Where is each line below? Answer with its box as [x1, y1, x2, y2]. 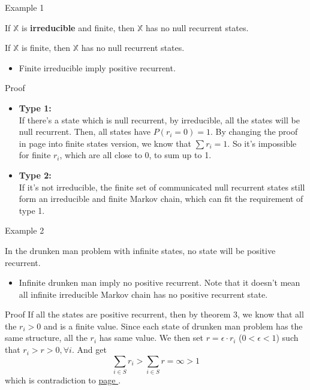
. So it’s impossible [227, 137, 297, 149]
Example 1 [5, 1, 44, 13]
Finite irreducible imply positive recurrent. [19, 61, 176, 74]
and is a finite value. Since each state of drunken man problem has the [43, 319, 303, 332]
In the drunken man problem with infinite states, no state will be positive [5, 244, 276, 256]
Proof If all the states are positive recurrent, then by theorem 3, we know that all [5, 308, 304, 321]
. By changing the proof [210, 125, 298, 138]
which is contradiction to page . [5, 373, 121, 386]
